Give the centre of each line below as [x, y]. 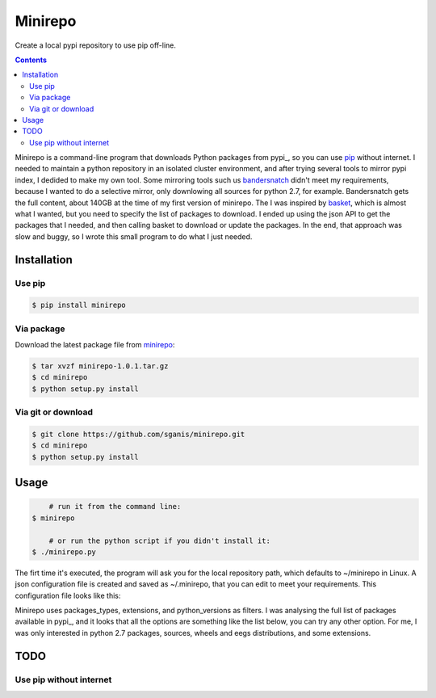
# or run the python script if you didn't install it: [159, 540]
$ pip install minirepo [79, 305]
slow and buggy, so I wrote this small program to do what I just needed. [134, 236]
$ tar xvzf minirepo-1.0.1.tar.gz [100, 366]
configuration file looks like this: [68, 595]
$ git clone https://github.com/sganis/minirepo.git [138, 434]
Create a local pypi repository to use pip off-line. [96, 45]
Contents [31, 60]
